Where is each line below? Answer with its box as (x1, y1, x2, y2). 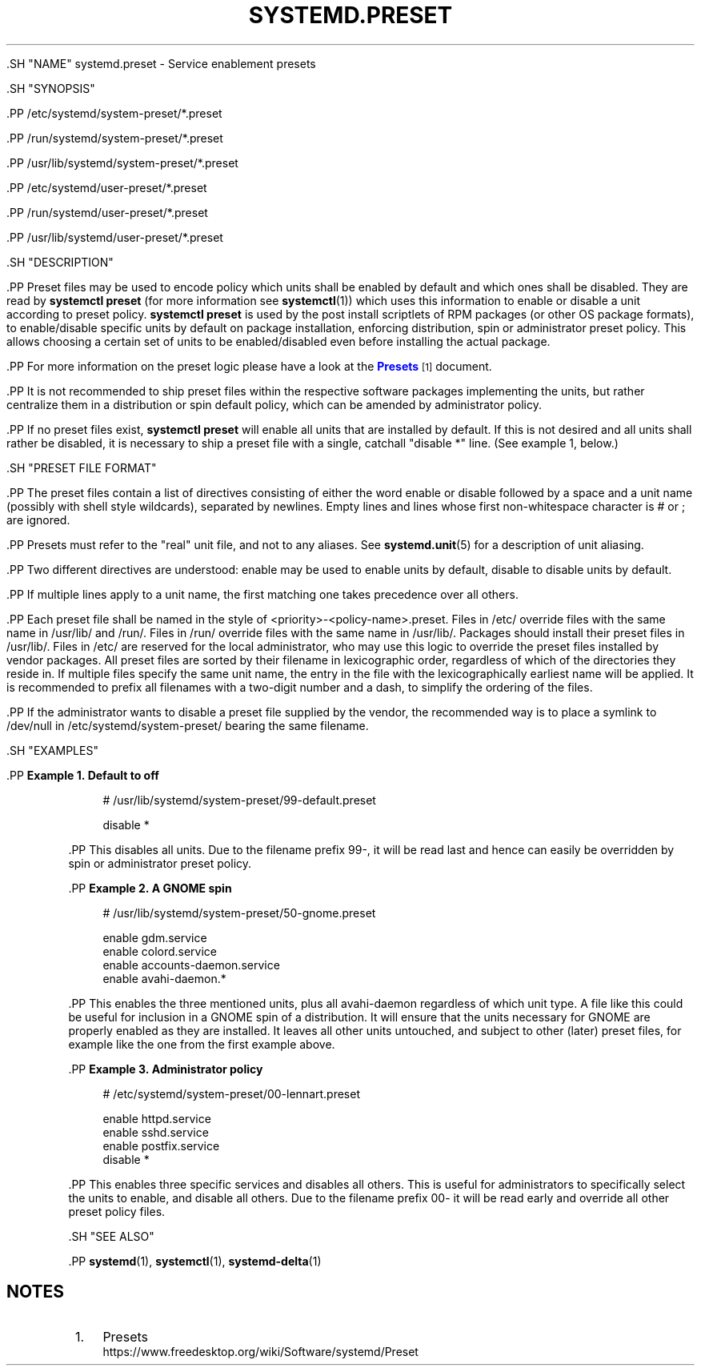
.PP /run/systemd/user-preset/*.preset (6, 205, 208, 219)
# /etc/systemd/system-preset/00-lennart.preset (102, 1086, 360, 1101)
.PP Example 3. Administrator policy (68, 1061, 263, 1076)
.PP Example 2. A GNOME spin (68, 881, 232, 895)
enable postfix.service (102, 1138, 220, 1153)
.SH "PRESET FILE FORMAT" (6, 460, 157, 475)
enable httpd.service (102, 1111, 211, 1125)
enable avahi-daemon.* (102, 971, 226, 985)
